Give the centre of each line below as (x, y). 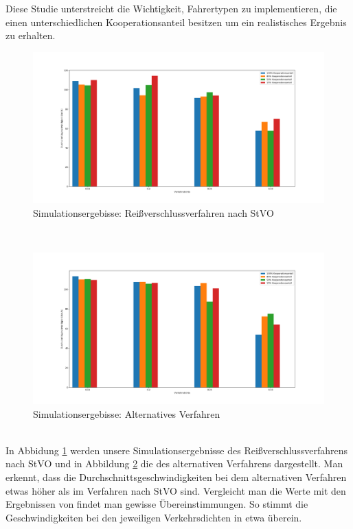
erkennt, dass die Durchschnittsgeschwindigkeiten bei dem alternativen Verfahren (176, 477)
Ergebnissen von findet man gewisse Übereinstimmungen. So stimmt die (157, 504)
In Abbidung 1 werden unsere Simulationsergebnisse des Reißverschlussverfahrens (177, 450)
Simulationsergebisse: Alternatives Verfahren (127, 413)
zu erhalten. (31, 35)
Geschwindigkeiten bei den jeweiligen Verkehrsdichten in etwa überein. (154, 517)
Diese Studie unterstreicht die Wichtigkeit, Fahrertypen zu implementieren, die (171, 8)
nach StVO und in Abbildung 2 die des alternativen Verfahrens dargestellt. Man (174, 463)
